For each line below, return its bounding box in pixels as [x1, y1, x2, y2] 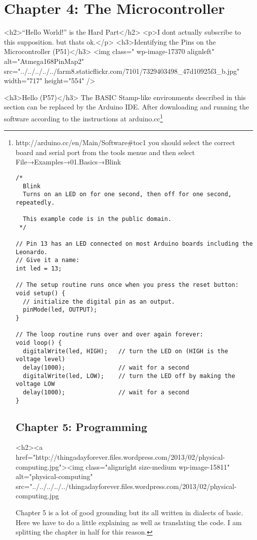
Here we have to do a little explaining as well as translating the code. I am [15, 517, 242, 527]
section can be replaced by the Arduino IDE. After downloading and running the [4, 102, 249, 112]
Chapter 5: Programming [15, 419, 147, 434]
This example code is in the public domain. [23, 216, 171, 223]
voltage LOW [15, 380, 55, 388]
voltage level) [15, 356, 66, 363]
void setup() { [15, 290, 66, 297]
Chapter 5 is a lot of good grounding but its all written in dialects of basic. [15, 507, 243, 518]
